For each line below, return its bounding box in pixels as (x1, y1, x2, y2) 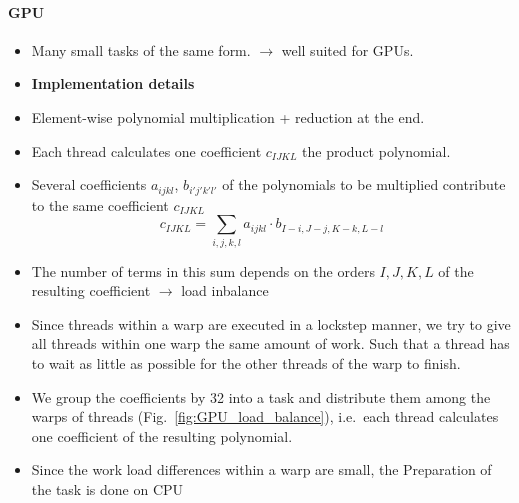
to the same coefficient (31, 194, 169, 215)
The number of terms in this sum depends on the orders (31, 260, 375, 281)
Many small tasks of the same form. (31, 39, 251, 60)
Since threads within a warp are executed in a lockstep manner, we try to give (31, 313, 511, 334)
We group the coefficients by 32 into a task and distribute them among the (31, 386, 491, 407)
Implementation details (31, 73, 195, 94)
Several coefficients (31, 174, 147, 195)
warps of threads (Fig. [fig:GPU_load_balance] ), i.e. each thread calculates (31, 406, 499, 427)
